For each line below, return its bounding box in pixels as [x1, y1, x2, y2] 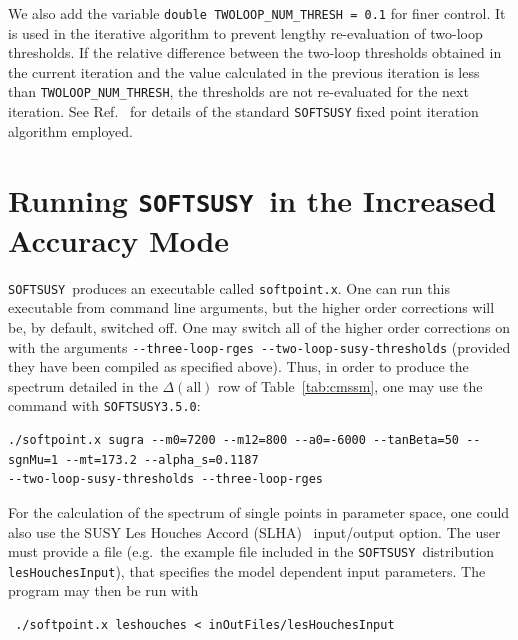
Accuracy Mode [8, 219, 230, 260]
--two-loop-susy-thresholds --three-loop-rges [8, 472, 323, 487]
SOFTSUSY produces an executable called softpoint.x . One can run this [8, 277, 450, 298]
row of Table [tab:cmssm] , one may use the [218, 375, 483, 396]
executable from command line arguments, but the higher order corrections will [8, 297, 495, 318]
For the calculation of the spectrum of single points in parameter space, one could [8, 501, 510, 522]
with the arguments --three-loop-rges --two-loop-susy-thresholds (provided [8, 336, 511, 357]
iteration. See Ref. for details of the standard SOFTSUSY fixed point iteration [8, 101, 479, 122]
